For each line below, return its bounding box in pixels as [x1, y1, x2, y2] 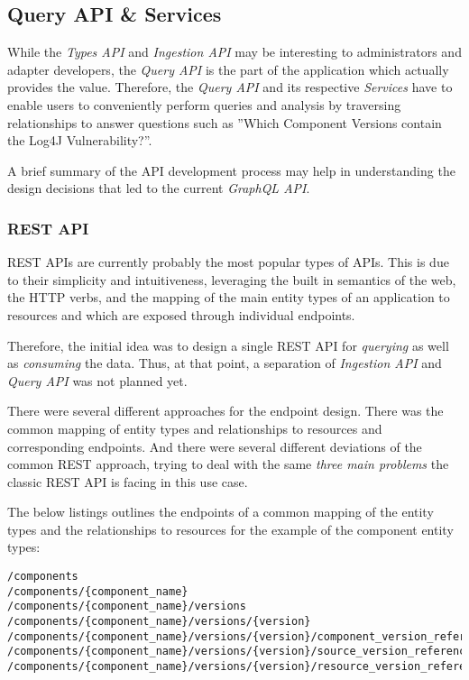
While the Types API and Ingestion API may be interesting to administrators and [7, 42, 462, 61]
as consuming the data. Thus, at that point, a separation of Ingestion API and [7, 354, 442, 372]
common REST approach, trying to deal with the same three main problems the [7, 455, 449, 473]
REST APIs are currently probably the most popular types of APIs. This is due [7, 253, 449, 271]
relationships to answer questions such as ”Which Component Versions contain [7, 113, 442, 132]
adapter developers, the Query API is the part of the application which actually [7, 60, 449, 78]
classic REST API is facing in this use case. [7, 472, 248, 491]
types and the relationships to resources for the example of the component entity [7, 519, 454, 538]
